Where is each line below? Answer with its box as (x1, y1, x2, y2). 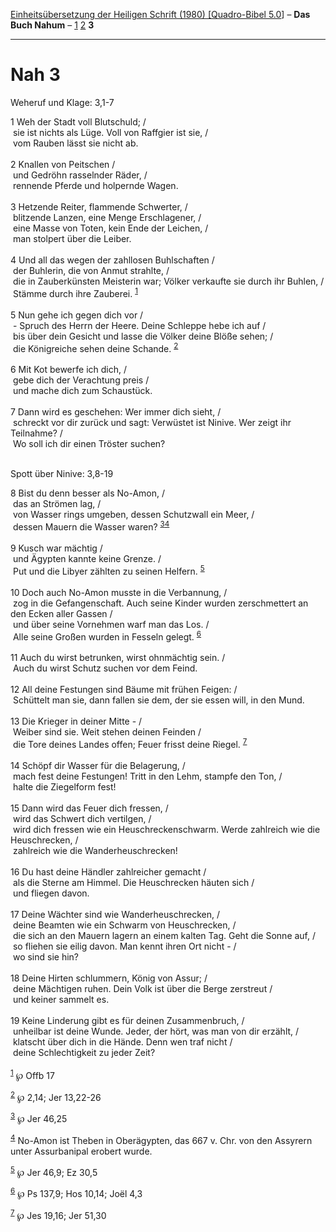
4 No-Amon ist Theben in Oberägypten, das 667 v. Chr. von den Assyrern (10, 1132, 313, 1146)
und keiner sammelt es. (12, 993, 110, 1005)
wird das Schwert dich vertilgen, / (12, 812, 152, 824)
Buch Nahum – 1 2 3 (10, 19, 95, 31)
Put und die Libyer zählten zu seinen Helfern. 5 (12, 563, 205, 577)
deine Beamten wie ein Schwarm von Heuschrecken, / (12, 919, 237, 931)
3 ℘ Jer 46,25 (10, 1111, 68, 1124)
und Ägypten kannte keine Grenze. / (12, 552, 162, 564)
